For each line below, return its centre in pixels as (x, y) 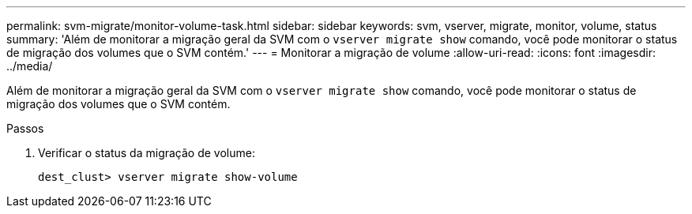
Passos (25, 128)
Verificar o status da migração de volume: (147, 153)
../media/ (30, 66)
